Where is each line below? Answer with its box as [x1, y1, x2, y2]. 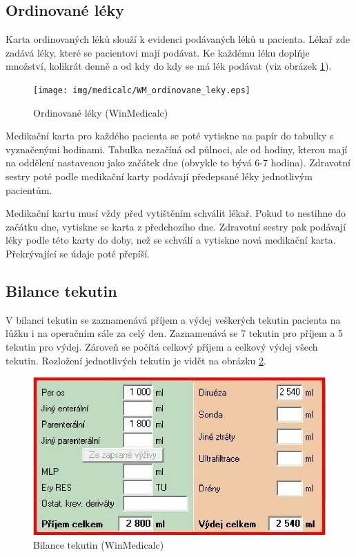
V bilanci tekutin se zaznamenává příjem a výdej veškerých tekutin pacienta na [6, 312, 341, 326]
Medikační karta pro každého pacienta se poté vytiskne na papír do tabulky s [6, 128, 334, 143]
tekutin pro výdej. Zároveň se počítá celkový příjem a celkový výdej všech [6, 339, 318, 353]
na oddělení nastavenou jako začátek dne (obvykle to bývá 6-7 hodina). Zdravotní [6, 155, 350, 170]
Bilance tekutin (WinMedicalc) [33, 537, 164, 551]
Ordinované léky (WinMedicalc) [33, 105, 168, 119]
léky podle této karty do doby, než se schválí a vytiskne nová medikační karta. [6, 233, 336, 247]
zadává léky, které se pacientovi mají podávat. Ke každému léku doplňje [6, 45, 310, 59]
